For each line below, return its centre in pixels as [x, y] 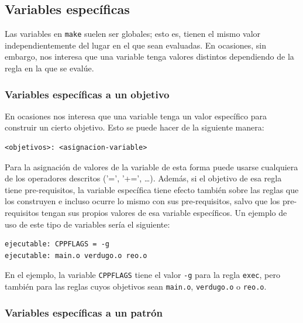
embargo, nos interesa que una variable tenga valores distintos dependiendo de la [149, 56]
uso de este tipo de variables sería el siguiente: [87, 224]
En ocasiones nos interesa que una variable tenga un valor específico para [136, 116]
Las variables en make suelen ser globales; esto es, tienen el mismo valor [133, 34]
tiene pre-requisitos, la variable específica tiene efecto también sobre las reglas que [152, 189]
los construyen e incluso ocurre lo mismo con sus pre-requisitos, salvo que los [142, 201]
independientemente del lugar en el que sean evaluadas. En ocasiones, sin [136, 45]
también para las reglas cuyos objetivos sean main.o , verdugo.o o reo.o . [136, 286]
